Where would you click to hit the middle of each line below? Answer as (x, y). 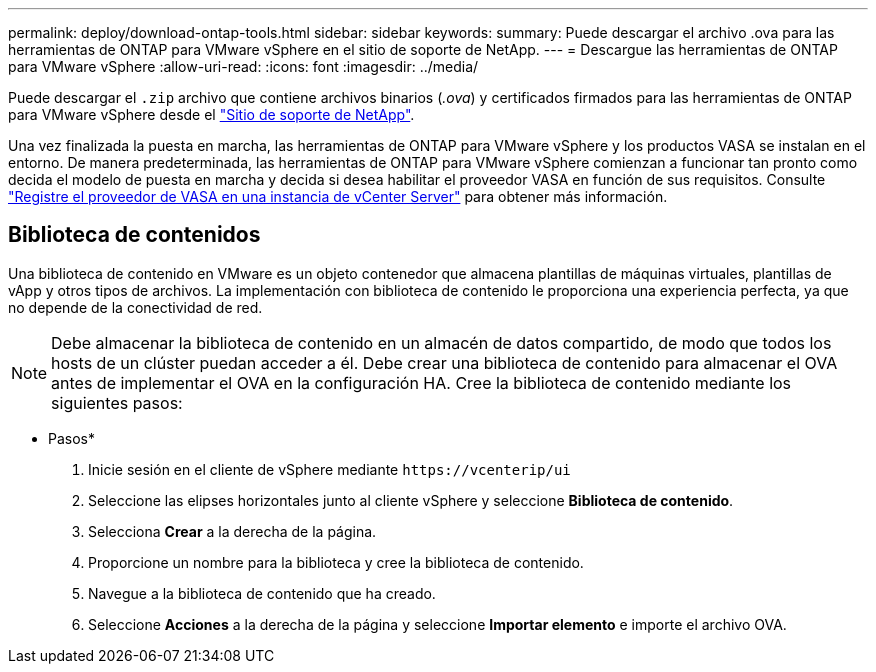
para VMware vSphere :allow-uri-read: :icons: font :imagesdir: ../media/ (243, 66)
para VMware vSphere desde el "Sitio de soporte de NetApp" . (211, 114)
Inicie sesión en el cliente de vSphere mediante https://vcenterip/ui (329, 469)
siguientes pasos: (117, 402)
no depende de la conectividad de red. (135, 307)
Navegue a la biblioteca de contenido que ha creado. (262, 593)
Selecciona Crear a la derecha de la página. (232, 531)
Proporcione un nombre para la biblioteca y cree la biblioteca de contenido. (336, 562)
